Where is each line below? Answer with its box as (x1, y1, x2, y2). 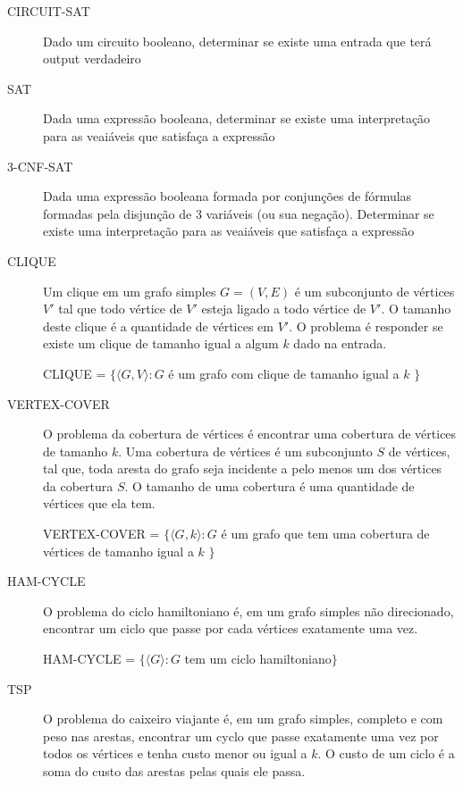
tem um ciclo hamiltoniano (184, 649, 332, 668)
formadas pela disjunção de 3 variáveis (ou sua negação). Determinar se (43, 204, 434, 222)
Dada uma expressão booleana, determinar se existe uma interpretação (43, 109, 431, 128)
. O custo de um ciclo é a (317, 744, 455, 763)
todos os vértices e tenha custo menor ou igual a (43, 744, 307, 763)
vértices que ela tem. (43, 494, 156, 513)
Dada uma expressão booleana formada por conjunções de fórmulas (43, 187, 412, 205)
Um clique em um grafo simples (43, 281, 216, 300)
